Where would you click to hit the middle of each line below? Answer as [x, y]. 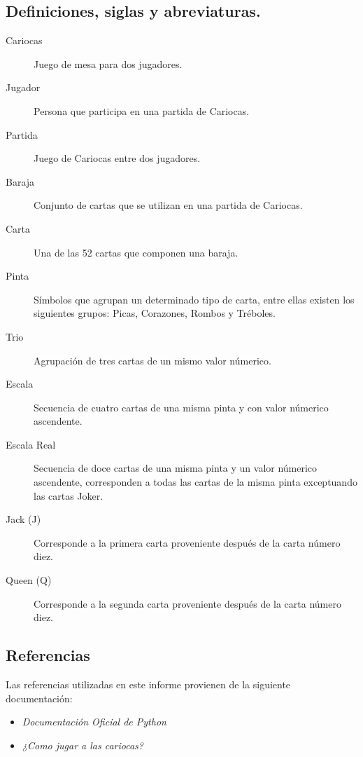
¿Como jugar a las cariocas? [83, 745]
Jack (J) [23, 519]
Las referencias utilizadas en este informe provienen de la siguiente [148, 684]
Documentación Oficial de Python [94, 722]
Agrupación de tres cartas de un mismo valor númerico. [152, 360]
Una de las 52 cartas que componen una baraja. [136, 252]
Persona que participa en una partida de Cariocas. [142, 110]
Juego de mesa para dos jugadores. [108, 63]
